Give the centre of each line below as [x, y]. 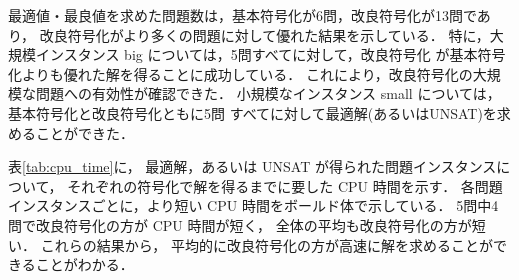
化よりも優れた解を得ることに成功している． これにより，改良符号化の [240, 73]
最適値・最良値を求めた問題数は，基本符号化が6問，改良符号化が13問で [242, 15]
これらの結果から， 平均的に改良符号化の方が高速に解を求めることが [266, 244]
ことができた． [84, 132]
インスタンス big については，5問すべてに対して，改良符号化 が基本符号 [270, 54]
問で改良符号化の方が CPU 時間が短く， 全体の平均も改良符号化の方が [240, 224]
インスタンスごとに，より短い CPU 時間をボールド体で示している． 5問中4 [253, 205]
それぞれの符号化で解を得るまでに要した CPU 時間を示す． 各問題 [285, 185]
